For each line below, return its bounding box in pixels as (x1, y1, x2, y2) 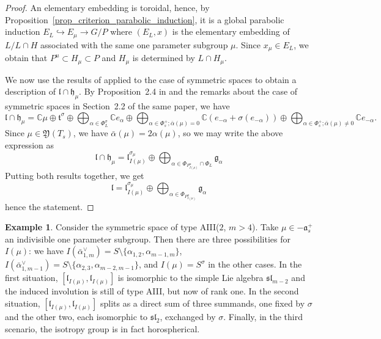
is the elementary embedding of (172, 25, 290, 38)
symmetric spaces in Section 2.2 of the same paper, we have (5, 99, 230, 112)
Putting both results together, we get (5, 169, 144, 182)
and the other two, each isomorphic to (5, 310, 148, 323)
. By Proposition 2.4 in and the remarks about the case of (79, 85, 298, 98)
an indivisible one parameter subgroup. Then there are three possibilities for (5, 232, 290, 245)
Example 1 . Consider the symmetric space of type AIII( (5, 221, 220, 233)
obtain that (5, 51, 48, 64)
